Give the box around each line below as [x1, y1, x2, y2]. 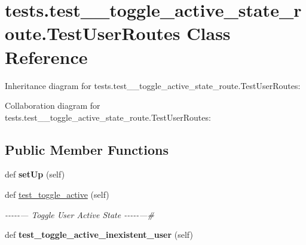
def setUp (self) [5, 168, 65, 180]
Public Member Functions [5, 140, 169, 158]
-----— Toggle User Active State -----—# [5, 208, 155, 220]
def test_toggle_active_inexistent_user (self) [5, 228, 193, 241]
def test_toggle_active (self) [5, 188, 109, 201]
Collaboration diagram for [5, 99, 100, 112]
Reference [5, 44, 88, 69]
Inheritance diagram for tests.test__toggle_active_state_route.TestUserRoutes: [5, 79, 301, 91]
